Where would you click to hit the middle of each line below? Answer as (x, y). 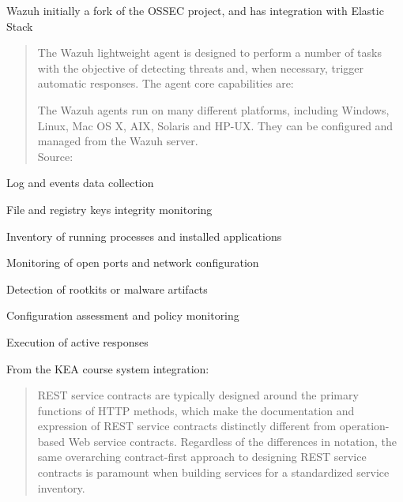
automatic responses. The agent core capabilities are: (166, 83)
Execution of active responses (77, 341)
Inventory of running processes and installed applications (144, 236)
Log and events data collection (80, 183)
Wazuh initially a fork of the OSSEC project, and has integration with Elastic (195, 10)
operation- (364, 426)
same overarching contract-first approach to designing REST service (202, 457)
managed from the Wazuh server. (118, 141)
